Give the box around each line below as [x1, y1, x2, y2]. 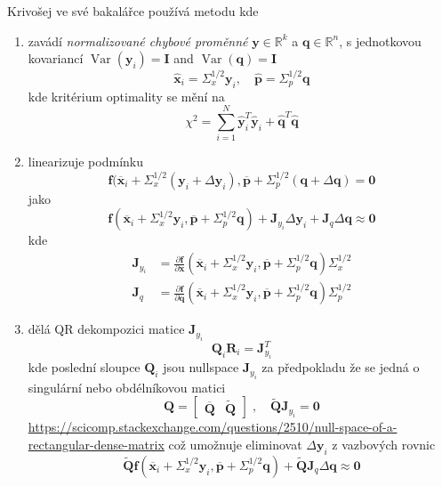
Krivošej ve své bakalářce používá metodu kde [7, 2, 259, 20]
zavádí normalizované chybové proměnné [28, 31, 248, 50]
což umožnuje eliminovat [168, 435, 302, 454]
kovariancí [28, 49, 84, 68]
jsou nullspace [163, 358, 239, 377]
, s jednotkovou [339, 31, 422, 50]
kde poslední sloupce [28, 358, 141, 377]
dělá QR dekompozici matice [28, 320, 185, 338]
